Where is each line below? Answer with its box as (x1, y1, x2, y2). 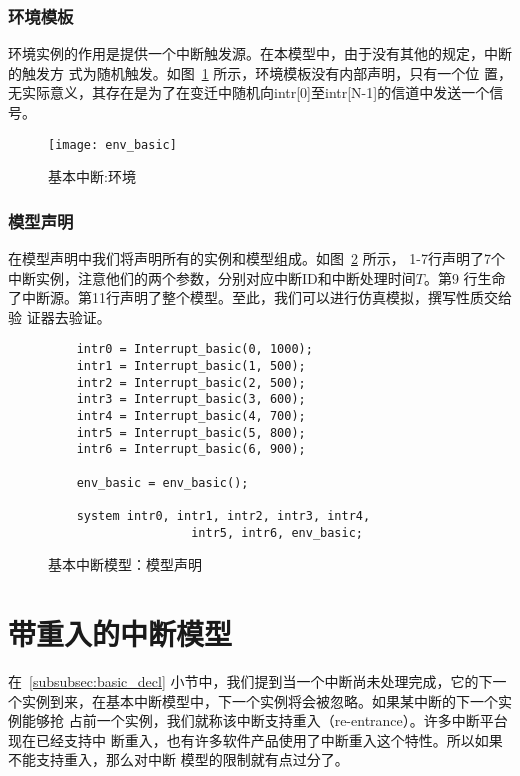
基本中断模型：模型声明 (48, 554, 202, 575)
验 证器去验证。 (8, 306, 111, 327)
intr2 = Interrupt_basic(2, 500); (76, 375, 306, 390)
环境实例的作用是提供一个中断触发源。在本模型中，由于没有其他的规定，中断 (8, 43, 512, 64)
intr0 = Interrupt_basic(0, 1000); (76, 342, 313, 357)
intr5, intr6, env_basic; (191, 525, 363, 540)
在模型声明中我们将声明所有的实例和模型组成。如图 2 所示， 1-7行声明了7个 (8, 248, 505, 269)
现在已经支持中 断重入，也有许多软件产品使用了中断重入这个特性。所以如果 (8, 729, 503, 750)
